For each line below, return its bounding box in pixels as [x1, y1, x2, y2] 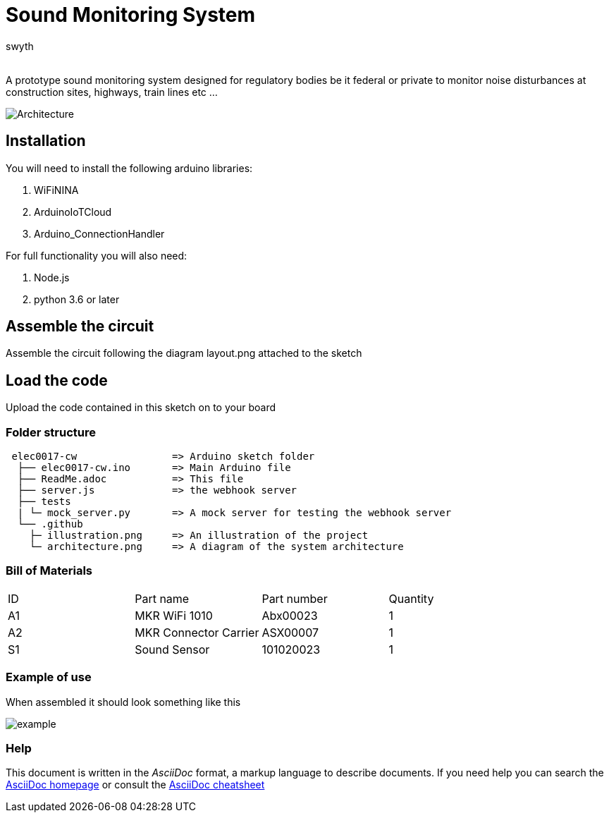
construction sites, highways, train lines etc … [6, 85, 218, 98]
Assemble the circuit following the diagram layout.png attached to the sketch [6, 347, 362, 360]
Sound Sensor [135, 642, 210, 657]
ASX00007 [262, 625, 319, 640]
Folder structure [6, 425, 96, 439]
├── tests [17, 496, 71, 508]
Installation [6, 132, 86, 150]
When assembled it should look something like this [6, 695, 241, 708]
